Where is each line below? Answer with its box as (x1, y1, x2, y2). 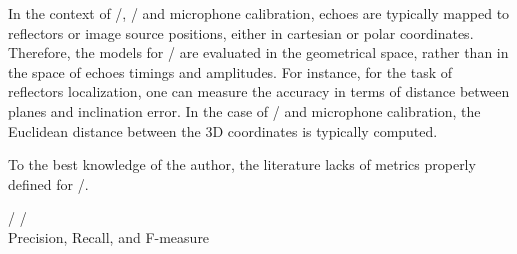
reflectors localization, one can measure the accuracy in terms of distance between (8, 81, 510, 102)
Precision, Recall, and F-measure (8, 226, 210, 247)
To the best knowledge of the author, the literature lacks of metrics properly (8, 154, 476, 175)
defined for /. (8, 173, 89, 194)
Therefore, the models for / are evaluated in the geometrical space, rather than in (8, 42, 509, 63)
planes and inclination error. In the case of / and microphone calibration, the (8, 100, 481, 121)
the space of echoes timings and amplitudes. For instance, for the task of (8, 61, 453, 82)
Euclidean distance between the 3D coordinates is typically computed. (8, 120, 438, 141)
